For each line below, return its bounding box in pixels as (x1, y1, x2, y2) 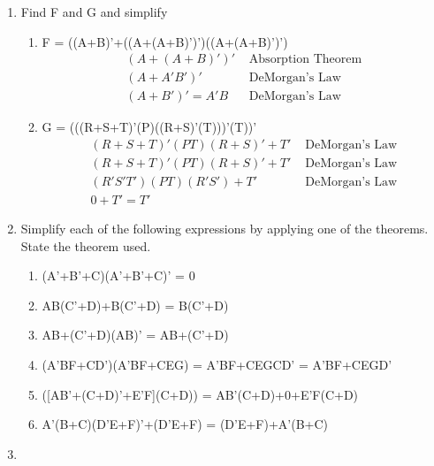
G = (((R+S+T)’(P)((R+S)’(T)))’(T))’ (42, 118, 257, 136)
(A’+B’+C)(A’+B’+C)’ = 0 (42, 266, 195, 285)
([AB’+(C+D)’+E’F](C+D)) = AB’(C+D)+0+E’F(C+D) (42, 385, 359, 403)
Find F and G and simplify (20, 3, 168, 20)
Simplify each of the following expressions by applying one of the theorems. (20, 219, 429, 237)
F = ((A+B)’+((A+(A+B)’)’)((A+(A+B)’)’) (42, 32, 288, 50)
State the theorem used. (20, 236, 151, 255)
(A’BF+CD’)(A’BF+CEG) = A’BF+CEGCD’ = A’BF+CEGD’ (42, 355, 392, 373)
